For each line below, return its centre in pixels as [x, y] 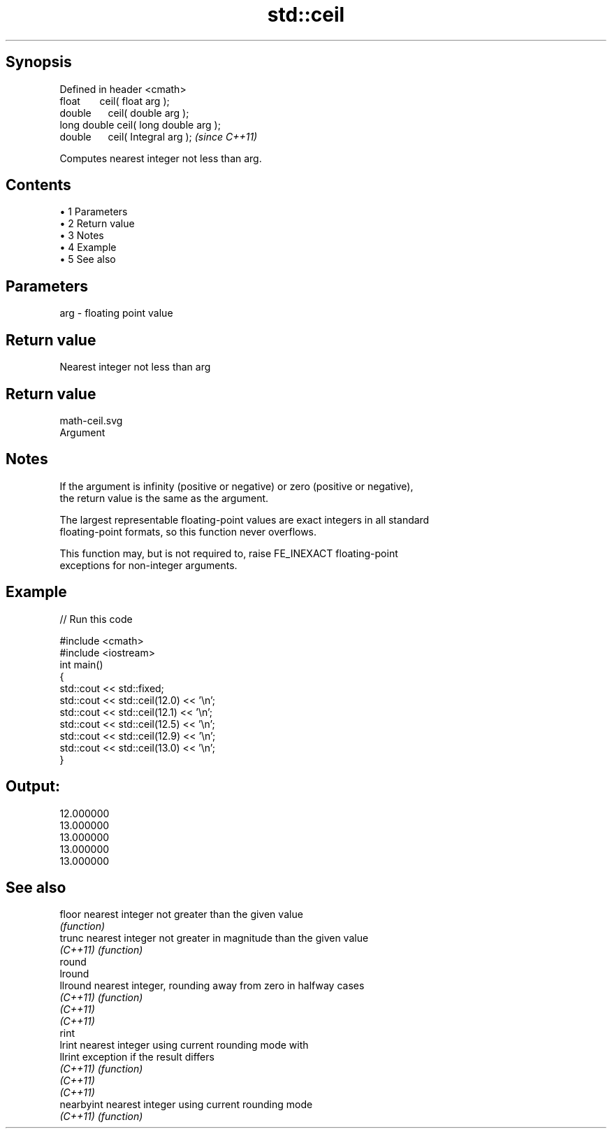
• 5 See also [88, 259]
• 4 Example [88, 247]
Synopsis [39, 62]
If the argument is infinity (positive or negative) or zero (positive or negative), [236, 486]
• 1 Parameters [94, 212]
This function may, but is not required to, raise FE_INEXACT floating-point [229, 553]
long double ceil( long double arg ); [140, 124]
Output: [33, 787]
